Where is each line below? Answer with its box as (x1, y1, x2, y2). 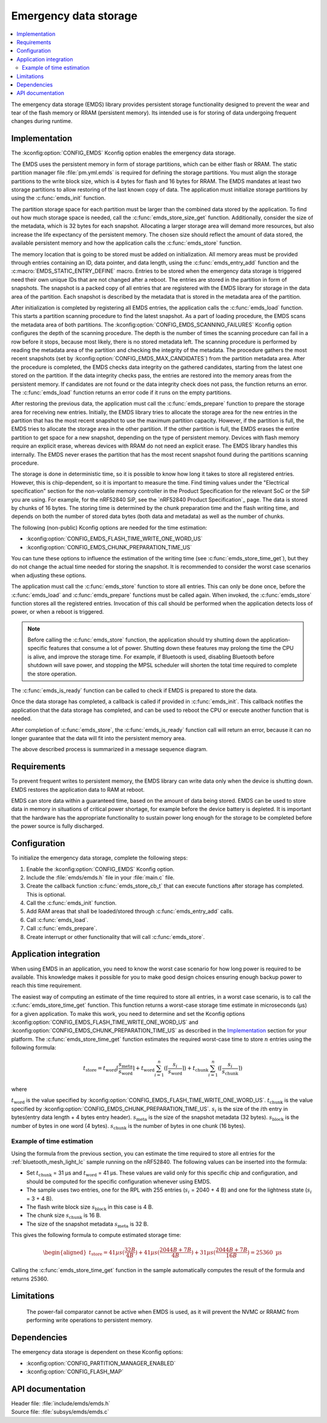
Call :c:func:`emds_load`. (26, 916, 89, 923)
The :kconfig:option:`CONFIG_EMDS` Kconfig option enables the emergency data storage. (11, 149, 236, 157)
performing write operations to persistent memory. (26, 1316, 153, 1324)
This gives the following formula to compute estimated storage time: (11, 1232, 182, 1239)
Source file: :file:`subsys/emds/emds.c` (11, 1408, 109, 1416)
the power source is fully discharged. (11, 823, 104, 830)
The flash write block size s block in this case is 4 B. (26, 1203, 154, 1212)
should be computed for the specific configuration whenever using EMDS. (26, 1178, 211, 1185)
